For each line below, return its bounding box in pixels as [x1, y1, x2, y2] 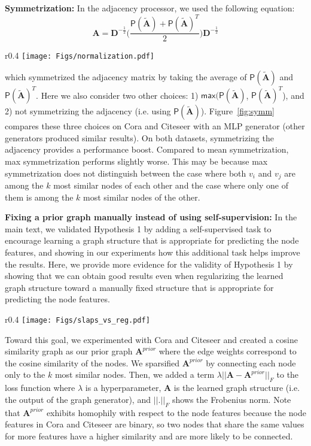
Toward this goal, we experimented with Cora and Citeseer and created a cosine [5, 333, 298, 345]
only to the [5, 368, 45, 381]
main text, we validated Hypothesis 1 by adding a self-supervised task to [5, 222, 272, 235]
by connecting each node [206, 356, 296, 369]
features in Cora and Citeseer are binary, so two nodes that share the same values [5, 418, 304, 430]
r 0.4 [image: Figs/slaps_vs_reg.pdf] [5, 313, 150, 326]
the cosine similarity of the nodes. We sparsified [5, 356, 180, 369]
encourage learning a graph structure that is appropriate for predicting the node [5, 234, 299, 247]
